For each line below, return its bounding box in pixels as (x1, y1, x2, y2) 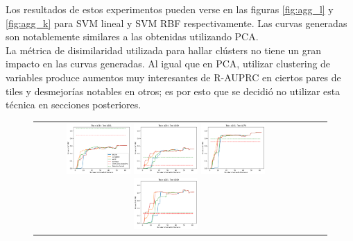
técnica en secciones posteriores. (6, 97, 141, 112)
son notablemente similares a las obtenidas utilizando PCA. (6, 29, 259, 44)
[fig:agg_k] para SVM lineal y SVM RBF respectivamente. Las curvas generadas (6, 15, 347, 30)
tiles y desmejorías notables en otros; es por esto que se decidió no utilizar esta (6, 83, 341, 98)
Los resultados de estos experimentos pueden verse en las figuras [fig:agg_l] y (6, 2, 334, 16)
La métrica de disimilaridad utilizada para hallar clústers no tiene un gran (6, 42, 321, 57)
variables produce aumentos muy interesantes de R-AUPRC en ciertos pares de (6, 69, 341, 84)
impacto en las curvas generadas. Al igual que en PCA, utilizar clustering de (6, 56, 331, 71)
